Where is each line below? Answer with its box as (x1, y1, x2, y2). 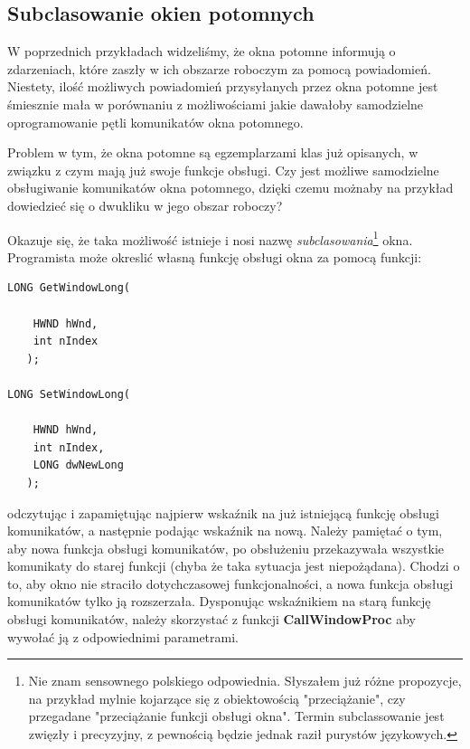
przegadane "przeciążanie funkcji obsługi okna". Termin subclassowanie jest (28, 706, 445, 725)
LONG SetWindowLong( (7, 387, 131, 401)
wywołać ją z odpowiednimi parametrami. (7, 627, 240, 646)
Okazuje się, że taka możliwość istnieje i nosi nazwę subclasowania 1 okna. (7, 227, 413, 249)
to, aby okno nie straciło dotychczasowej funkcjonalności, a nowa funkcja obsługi (7, 574, 454, 593)
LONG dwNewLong (33, 459, 124, 472)
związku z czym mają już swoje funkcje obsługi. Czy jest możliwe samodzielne (7, 160, 439, 179)
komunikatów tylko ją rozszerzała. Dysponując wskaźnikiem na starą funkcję (7, 592, 431, 611)
